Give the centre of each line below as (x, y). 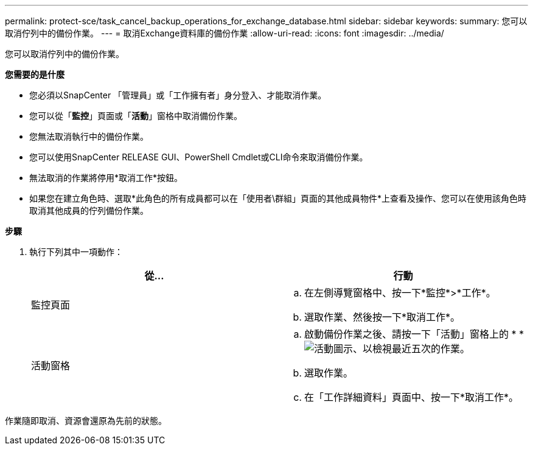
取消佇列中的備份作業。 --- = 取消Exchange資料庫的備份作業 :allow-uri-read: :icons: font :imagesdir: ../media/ (225, 33)
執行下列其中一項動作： (76, 252)
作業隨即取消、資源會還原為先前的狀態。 (86, 421)
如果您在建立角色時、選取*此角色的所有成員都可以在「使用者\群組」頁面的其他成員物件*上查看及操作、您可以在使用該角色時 (278, 198)
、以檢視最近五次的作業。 (412, 349)
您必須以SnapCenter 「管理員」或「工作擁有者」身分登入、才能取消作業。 (178, 95)
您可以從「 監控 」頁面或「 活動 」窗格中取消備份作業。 (136, 116)
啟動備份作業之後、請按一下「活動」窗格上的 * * (414, 334)
